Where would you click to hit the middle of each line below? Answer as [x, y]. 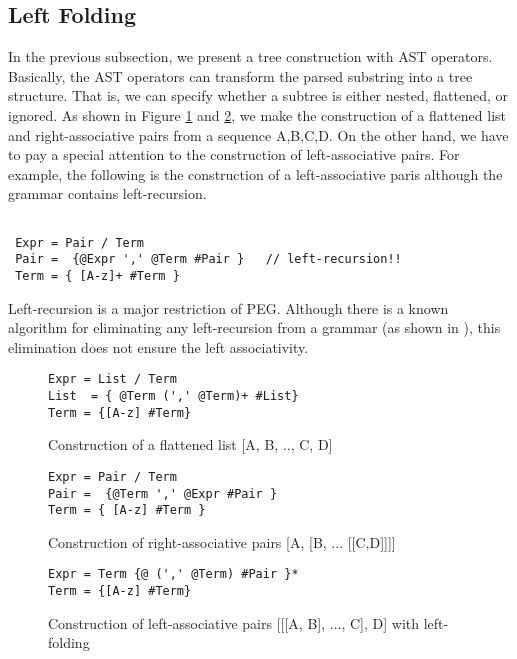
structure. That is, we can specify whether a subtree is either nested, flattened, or [258, 95]
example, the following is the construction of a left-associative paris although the [255, 173]
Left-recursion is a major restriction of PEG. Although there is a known [228, 307]
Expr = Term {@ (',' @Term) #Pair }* [173, 574]
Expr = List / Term [112, 379]
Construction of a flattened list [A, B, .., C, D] [190, 444]
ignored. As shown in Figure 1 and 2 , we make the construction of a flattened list [257, 114]
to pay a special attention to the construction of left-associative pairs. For [234, 154]
